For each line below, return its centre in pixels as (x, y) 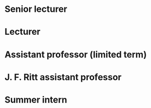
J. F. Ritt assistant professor (63, 77)
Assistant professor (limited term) (76, 54)
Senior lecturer (36, 9)
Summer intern (36, 100)
